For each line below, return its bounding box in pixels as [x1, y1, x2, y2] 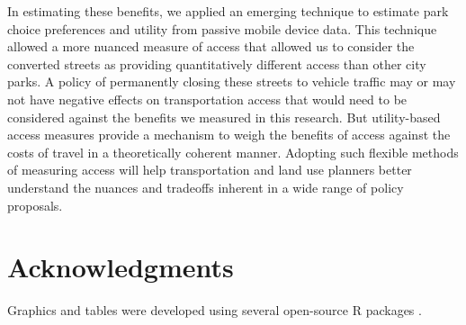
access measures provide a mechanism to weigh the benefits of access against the [7, 125, 451, 144]
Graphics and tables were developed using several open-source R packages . [7, 301, 422, 320]
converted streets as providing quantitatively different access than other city [7, 54, 426, 73]
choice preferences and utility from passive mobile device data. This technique [7, 19, 437, 38]
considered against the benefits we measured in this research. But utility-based [7, 107, 441, 126]
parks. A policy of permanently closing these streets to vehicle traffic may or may [7, 72, 456, 91]
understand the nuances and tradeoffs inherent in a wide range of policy [7, 177, 404, 196]
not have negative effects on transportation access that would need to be [7, 89, 408, 108]
